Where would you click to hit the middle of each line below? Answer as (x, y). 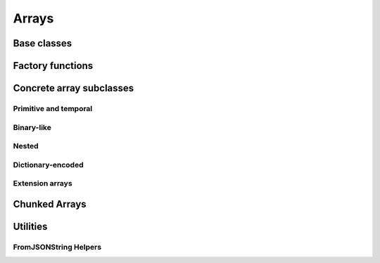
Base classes (43, 43)
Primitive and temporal (53, 108)
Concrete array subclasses (74, 88)
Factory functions (53, 66)
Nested (26, 146)
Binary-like (32, 127)
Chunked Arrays (50, 204)
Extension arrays (43, 184)
